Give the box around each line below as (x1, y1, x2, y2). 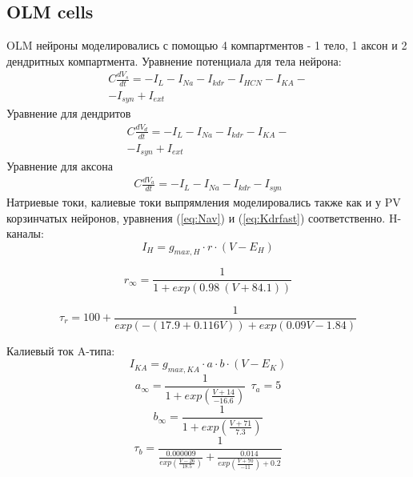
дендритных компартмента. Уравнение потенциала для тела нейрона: (6, 52, 342, 69)
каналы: (6, 225, 44, 242)
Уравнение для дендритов (6, 105, 131, 122)
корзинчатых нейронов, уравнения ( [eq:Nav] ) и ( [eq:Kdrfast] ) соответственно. (6, 209, 386, 226)
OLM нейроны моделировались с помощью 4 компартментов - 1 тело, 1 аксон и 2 (6, 37, 407, 54)
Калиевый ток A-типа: (6, 342, 115, 359)
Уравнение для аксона (6, 158, 113, 174)
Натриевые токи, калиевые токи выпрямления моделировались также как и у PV (6, 193, 401, 210)
